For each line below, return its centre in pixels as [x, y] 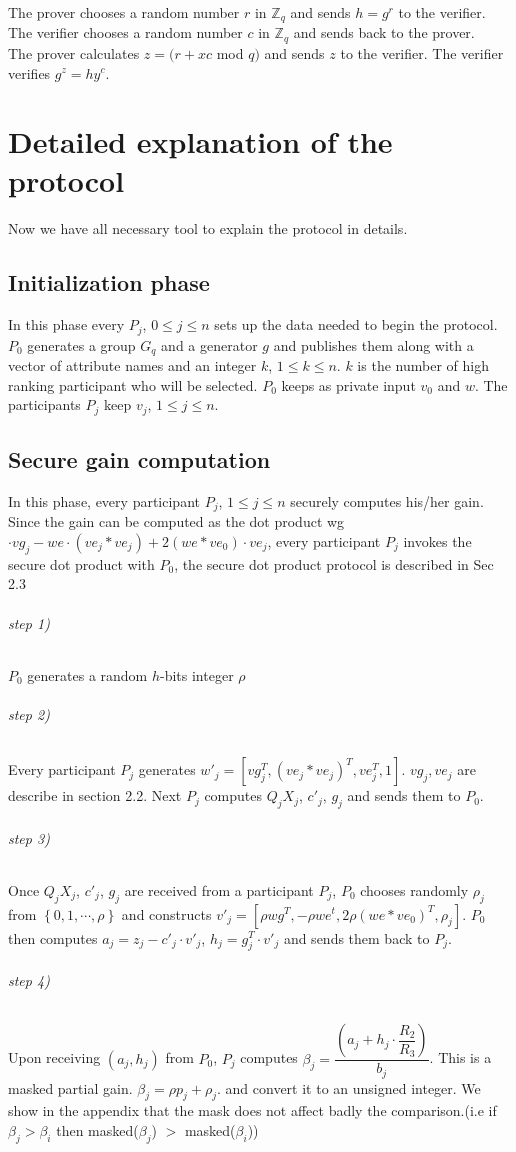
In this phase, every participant [104, 500]
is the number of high [423, 365]
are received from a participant [219, 889]
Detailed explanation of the [200, 141]
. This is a [460, 1057]
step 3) [29, 837]
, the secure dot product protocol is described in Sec [334, 563]
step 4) [29, 979]
